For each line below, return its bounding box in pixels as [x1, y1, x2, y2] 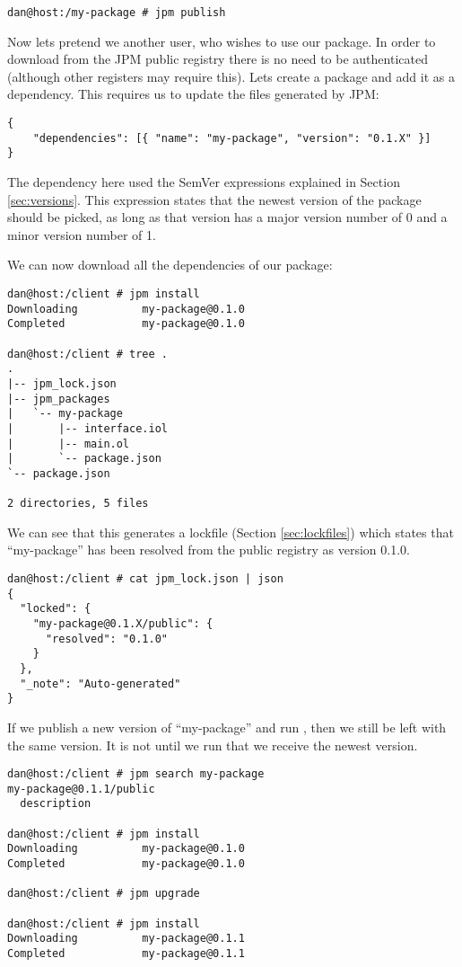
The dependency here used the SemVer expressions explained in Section [7, 173, 400, 191]
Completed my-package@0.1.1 [7, 946, 245, 960]
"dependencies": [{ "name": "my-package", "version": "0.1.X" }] [32, 131, 431, 145]
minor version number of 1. [7, 225, 156, 244]
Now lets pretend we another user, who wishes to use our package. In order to [7, 31, 436, 50]
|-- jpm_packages [7, 392, 110, 405]
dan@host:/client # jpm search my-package [7, 767, 265, 781]
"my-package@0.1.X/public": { [32, 617, 214, 630]
